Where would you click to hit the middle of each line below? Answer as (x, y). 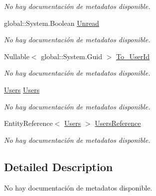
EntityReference (28, 123)
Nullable (17, 56)
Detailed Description (59, 166)
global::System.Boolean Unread (52, 23)
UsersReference (118, 123)
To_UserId (133, 56)
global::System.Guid (72, 56)
